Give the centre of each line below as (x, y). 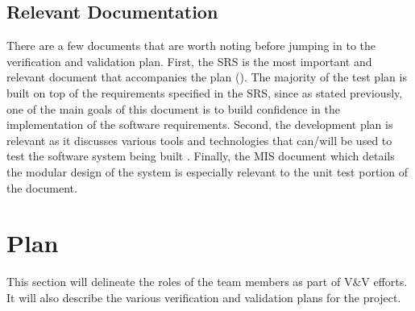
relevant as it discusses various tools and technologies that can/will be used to (199, 140)
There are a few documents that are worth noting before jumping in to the (191, 46)
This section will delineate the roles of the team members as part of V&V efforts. (207, 282)
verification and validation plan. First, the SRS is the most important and (189, 61)
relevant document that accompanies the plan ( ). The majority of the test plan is (207, 77)
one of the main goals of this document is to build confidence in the (174, 108)
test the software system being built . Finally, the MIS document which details (201, 156)
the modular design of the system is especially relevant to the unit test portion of (207, 171)
